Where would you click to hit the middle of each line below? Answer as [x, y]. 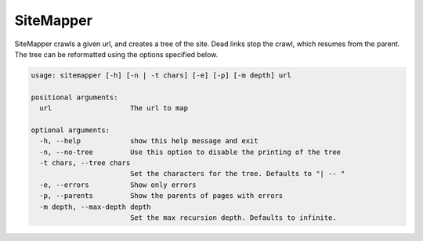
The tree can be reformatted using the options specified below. [116, 54]
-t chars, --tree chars [85, 163]
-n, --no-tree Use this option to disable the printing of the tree [190, 152]
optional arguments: [70, 130]
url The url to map [114, 108]
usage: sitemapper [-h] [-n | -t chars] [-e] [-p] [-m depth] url [161, 75]
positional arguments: [74, 97]
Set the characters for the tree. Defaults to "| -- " [237, 174]
